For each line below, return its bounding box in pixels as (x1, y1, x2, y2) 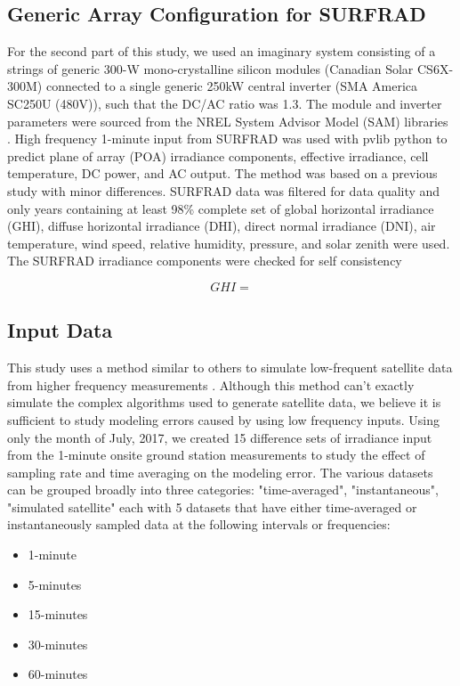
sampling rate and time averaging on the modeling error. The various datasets (7, 462, 433, 481)
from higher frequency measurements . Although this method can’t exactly (7, 375, 415, 394)
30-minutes (28, 634, 88, 653)
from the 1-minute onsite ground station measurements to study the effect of (7, 445, 425, 464)
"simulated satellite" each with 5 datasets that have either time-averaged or (7, 497, 417, 516)
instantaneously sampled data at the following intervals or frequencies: (7, 515, 391, 534)
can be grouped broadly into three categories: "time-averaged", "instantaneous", (7, 480, 439, 499)
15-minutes (28, 605, 88, 624)
